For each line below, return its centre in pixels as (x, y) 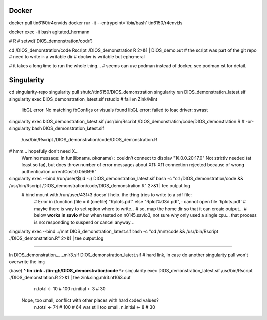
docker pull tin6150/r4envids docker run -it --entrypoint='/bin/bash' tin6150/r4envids (96, 23)
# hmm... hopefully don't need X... (44, 151)
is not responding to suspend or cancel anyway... (84, 222)
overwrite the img (27, 262)
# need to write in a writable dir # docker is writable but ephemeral (77, 57)
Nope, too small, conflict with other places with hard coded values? (90, 300)
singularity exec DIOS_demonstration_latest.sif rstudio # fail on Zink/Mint (83, 99)
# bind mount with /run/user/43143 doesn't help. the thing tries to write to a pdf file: (107, 195)
